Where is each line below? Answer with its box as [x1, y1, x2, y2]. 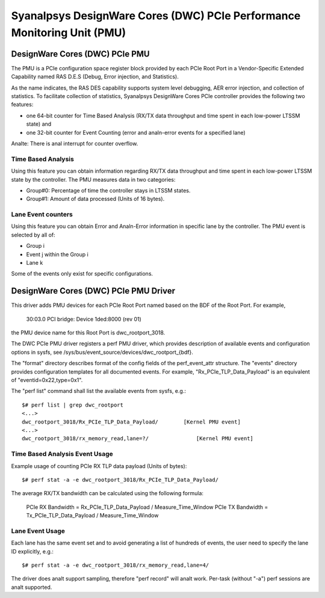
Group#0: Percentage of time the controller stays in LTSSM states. [26, 186, 191, 194]
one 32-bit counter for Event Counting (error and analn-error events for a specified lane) [26, 129, 246, 136]
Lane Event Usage [11, 526, 66, 535]
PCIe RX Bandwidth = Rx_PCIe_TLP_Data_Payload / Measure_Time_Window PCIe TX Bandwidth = [26, 503, 268, 511]
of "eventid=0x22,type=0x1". [11, 377, 83, 384]
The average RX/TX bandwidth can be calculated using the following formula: [11, 490, 204, 497]
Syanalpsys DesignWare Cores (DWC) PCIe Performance [11, 9, 301, 22]
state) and [26, 120, 52, 128]
